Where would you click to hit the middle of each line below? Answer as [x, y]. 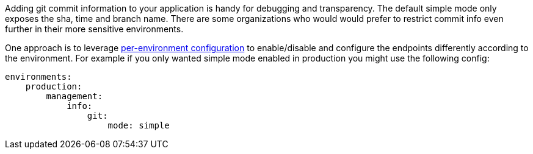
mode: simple [139, 125]
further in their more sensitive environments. [94, 29]
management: [74, 96]
